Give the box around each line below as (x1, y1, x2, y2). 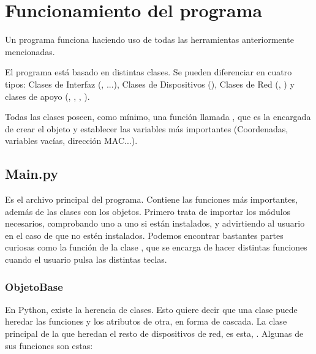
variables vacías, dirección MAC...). (5, 134, 138, 147)
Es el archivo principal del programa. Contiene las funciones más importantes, (5, 193, 298, 206)
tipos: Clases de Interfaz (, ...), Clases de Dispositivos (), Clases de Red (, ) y (5, 77, 295, 90)
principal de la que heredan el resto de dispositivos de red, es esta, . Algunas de (5, 327, 304, 340)
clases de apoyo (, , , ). (5, 89, 90, 102)
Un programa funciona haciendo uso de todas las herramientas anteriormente (5, 33, 294, 46)
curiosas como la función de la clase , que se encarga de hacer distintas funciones (5, 241, 307, 254)
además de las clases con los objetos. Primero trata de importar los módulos (5, 205, 291, 217)
